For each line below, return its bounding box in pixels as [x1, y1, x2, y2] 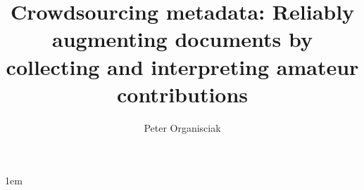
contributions [116, 79, 249, 108]
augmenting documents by [52, 25, 313, 53]
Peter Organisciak [144, 120, 221, 135]
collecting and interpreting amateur [6, 52, 359, 81]
